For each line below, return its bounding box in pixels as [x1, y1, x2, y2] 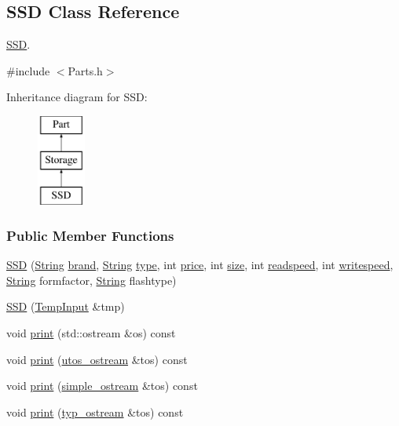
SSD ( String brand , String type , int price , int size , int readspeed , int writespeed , [6, 257, 394, 273]
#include [6, 62, 50, 78]
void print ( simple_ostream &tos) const [6, 377, 198, 394]
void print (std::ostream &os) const [6, 324, 176, 340]
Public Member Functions [6, 225, 174, 245]
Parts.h [68, 62, 103, 78]
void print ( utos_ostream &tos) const [6, 351, 188, 367]
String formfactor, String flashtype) [6, 271, 177, 288]
